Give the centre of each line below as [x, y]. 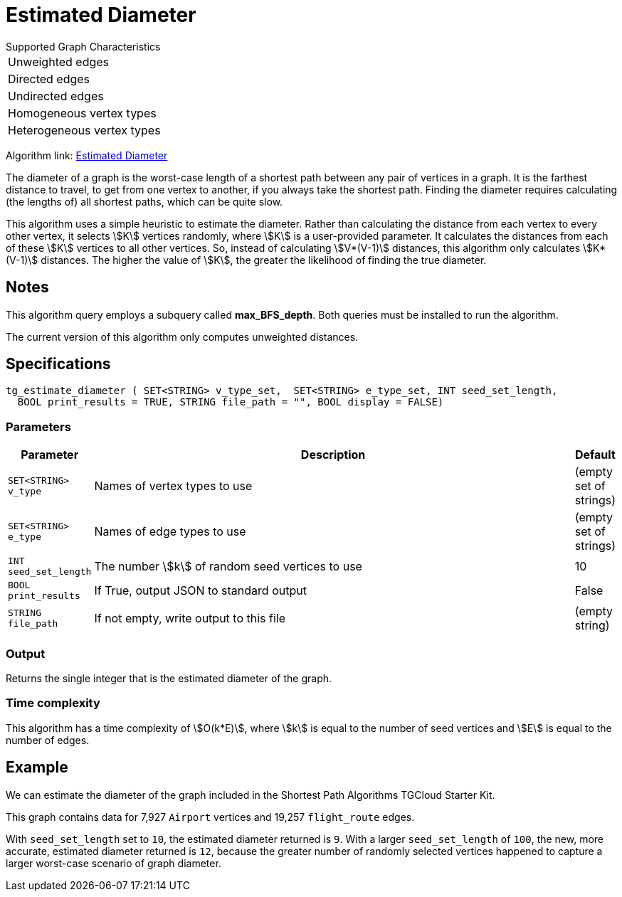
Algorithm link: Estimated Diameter [87, 155]
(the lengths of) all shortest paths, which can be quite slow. [144, 201]
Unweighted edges [59, 62]
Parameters [38, 426]
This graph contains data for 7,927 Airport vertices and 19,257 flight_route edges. [210, 817]
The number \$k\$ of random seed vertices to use [228, 567]
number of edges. [48, 740]
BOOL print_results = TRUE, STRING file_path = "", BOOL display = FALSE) [231, 402]
